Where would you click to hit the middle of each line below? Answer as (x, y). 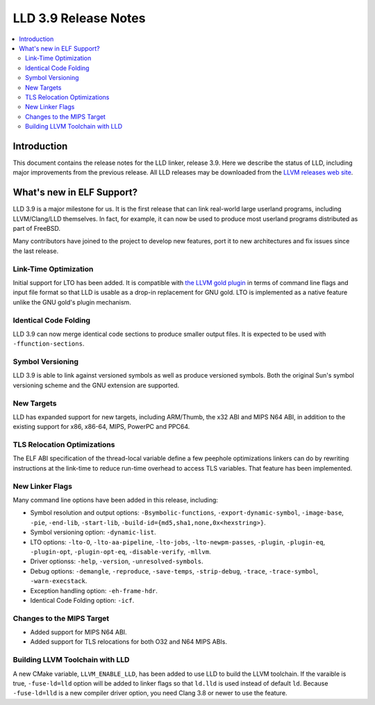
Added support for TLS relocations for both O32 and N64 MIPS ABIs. (128, 642)
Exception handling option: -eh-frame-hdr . (94, 590)
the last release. (36, 251)
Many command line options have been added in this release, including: (116, 500)
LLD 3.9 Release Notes (79, 18)
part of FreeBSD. (36, 229)
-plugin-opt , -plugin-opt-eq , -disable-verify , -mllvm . (120, 551)
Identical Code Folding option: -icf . (82, 600)
